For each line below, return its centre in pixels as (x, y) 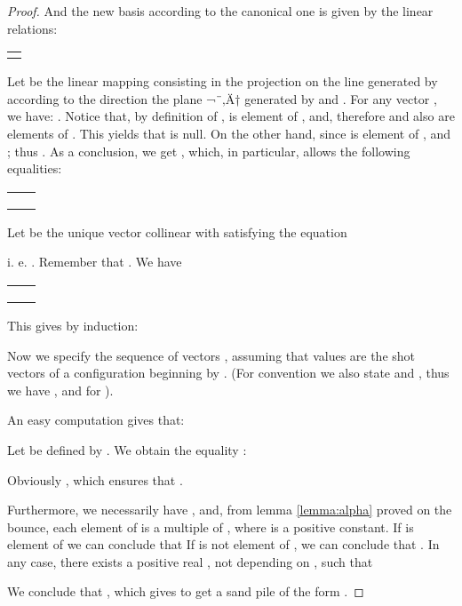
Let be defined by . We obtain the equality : (127, 449)
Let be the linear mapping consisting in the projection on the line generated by (223, 81)
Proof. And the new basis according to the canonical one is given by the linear (220, 11)
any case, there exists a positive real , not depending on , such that (190, 561)
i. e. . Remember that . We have (95, 262)
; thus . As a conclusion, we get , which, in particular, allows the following (209, 151)
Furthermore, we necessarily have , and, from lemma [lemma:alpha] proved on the (230, 510)
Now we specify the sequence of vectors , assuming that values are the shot (211, 355)
